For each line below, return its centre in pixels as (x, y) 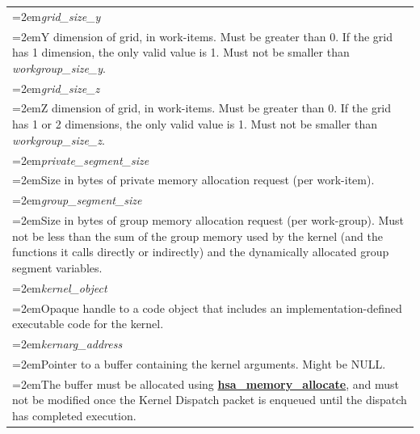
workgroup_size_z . (59, 139)
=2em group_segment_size (77, 200)
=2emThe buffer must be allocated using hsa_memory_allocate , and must (206, 383)
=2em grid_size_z (56, 88)
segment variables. (57, 267)
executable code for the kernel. (88, 324)
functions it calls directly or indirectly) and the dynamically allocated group (201, 252)
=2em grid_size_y (57, 16)
